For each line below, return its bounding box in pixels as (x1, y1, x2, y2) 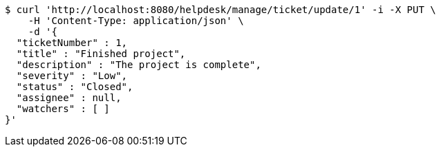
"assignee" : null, (16, 92, 122, 103)
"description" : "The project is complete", (16, 59, 261, 70)
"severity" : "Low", (16, 70, 128, 81)
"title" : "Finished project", (16, 48, 186, 59)
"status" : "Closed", (16, 81, 133, 92)
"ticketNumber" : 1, (16, 37, 128, 48)
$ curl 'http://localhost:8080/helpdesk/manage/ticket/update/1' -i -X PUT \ (5, 4, 436, 15)
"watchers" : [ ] (16, 103, 110, 114)
